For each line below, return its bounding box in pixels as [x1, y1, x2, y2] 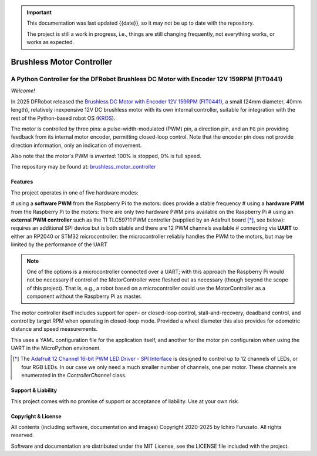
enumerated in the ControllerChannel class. [21, 372, 127, 379]
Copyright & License [11, 413, 62, 420]
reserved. [11, 432, 35, 439]
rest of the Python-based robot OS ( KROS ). [11, 115, 116, 122]
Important [26, 9, 52, 16]
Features [11, 178, 33, 185]
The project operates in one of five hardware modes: [11, 189, 139, 196]
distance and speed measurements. [11, 326, 98, 333]
